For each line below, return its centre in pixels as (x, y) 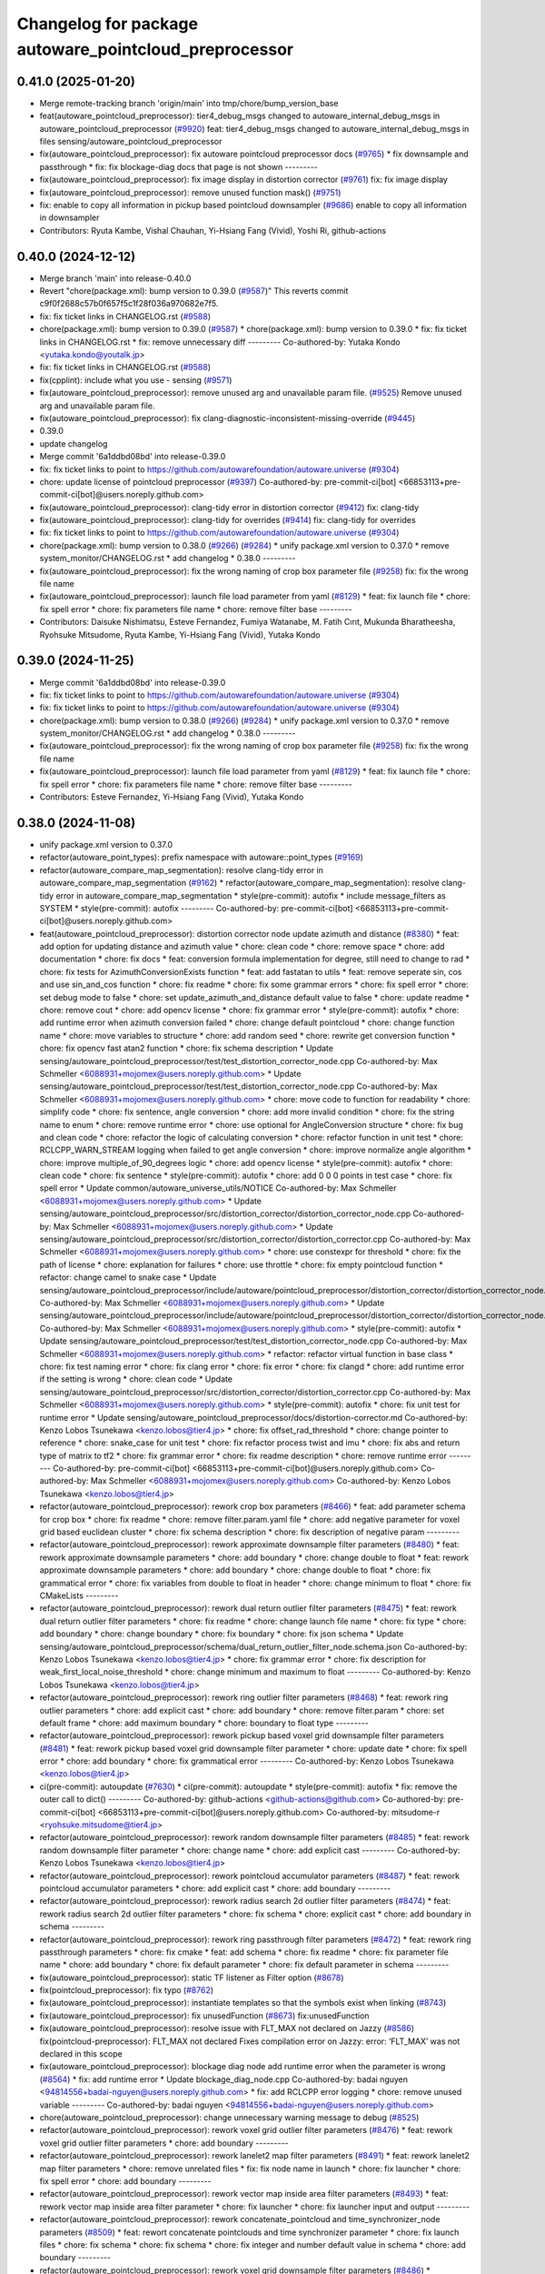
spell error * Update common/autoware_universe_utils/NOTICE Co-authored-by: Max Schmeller (218, 1188)
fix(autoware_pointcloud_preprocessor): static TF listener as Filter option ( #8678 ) (192, 1977)
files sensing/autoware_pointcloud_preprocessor (131, 142)
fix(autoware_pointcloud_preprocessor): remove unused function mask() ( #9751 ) (190, 192)
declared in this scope (81, 2054)
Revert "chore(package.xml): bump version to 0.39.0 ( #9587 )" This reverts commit (194, 291)
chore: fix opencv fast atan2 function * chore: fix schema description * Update (186, 1048)
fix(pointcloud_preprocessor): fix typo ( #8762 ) (126, 1990)
